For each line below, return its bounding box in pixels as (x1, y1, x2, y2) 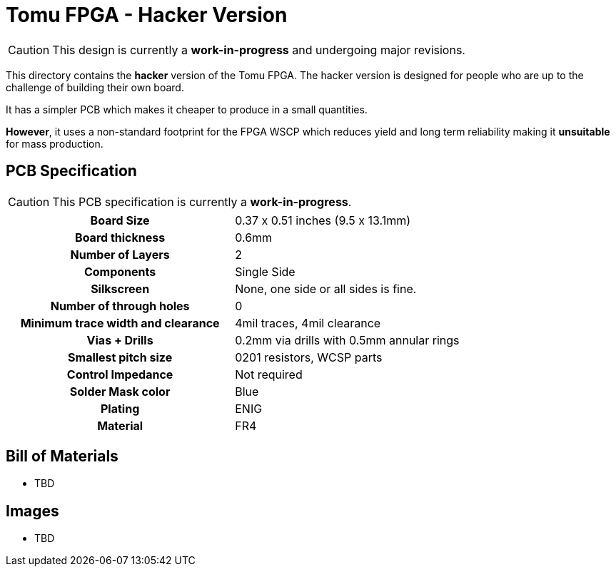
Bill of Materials (6, 447, 118, 466)
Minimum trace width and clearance (20, 315, 220, 330)
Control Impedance (66, 367, 173, 382)
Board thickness (75, 230, 166, 245)
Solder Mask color (69, 384, 171, 399)
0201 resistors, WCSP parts (235, 349, 383, 364)
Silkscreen (91, 281, 150, 296)
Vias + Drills (86, 332, 153, 347)
